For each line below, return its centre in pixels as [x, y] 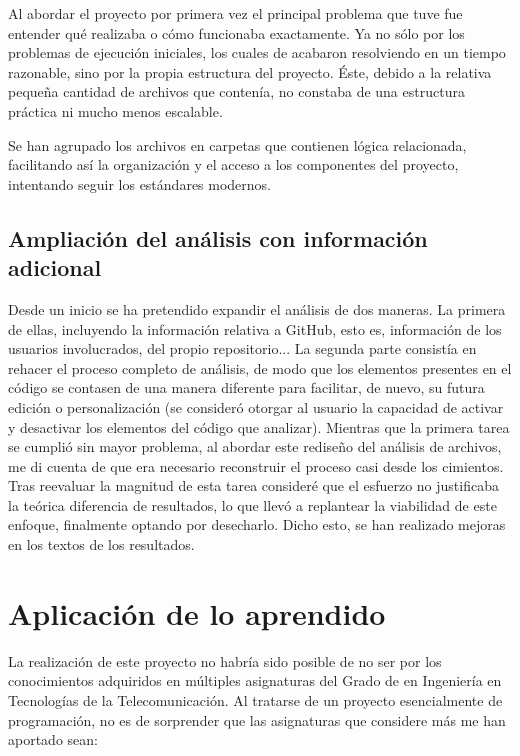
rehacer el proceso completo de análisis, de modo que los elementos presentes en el [260, 367]
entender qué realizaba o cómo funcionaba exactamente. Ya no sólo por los [236, 32]
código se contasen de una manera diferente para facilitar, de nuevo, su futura [246, 387]
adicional [55, 267]
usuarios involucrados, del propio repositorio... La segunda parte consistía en [242, 348]
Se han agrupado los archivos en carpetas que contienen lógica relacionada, [237, 144]
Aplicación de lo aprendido [197, 612]
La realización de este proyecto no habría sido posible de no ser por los [225, 660]
